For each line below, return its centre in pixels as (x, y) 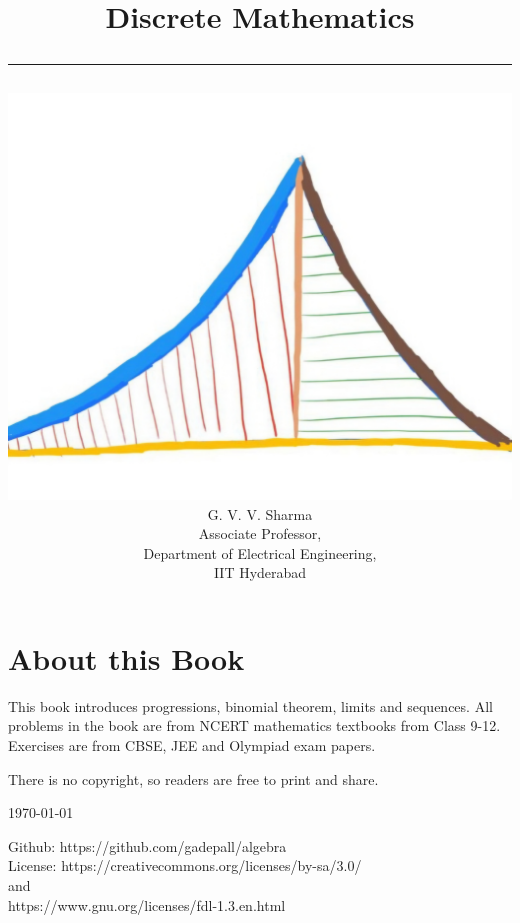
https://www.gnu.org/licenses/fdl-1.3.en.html (147, 904)
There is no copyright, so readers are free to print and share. (193, 778)
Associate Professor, (260, 533)
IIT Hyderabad (260, 572)
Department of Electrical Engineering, (260, 552)
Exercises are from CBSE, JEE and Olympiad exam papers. (192, 745)
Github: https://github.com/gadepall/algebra (147, 845)
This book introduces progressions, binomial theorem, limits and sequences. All (250, 705)
